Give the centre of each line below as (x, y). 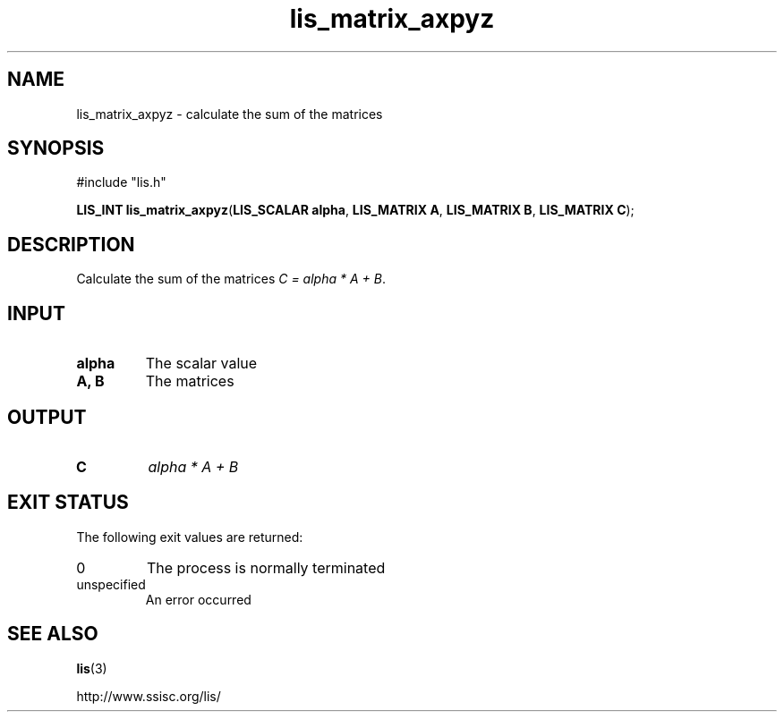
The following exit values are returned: (190, 537)
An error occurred (198, 599)
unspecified (111, 584)
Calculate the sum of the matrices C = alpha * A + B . (231, 279)
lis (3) (92, 668)
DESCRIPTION (71, 244)
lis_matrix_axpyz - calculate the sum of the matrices (230, 114)
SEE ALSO (53, 634)
